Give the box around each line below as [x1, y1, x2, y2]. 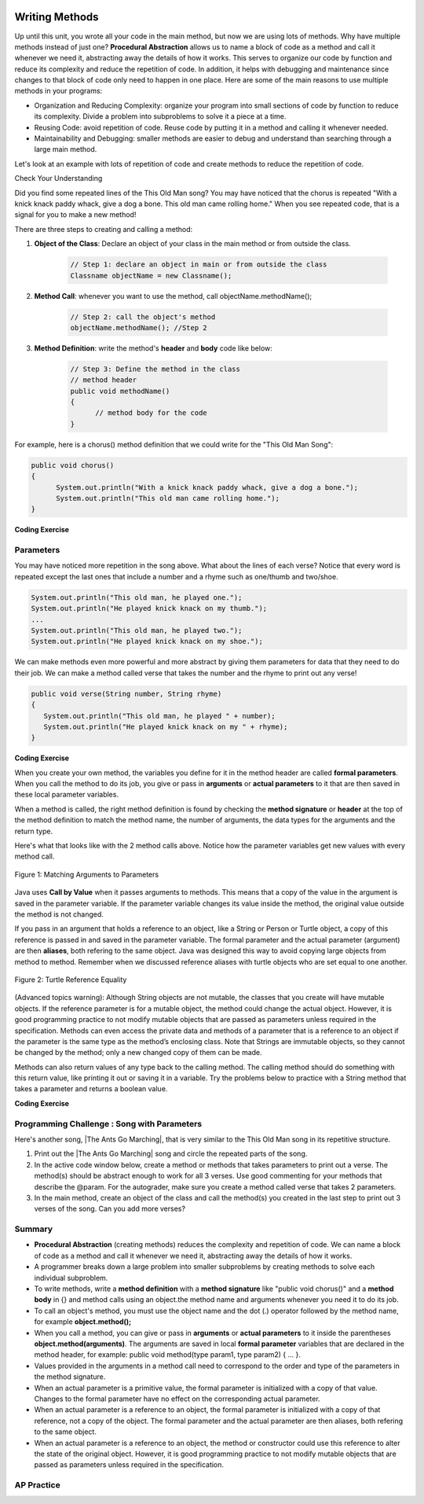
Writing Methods [14, 10, 99, 24]
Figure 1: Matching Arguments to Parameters [14, 870, 159, 879]
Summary [14, 1223, 53, 1234]
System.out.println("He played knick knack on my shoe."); [31, 637, 263, 646]
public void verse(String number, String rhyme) [31, 689, 222, 698]
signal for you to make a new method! [14, 210, 137, 219]
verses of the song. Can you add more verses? [34, 1204, 186, 1214]
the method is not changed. [14, 910, 104, 919]
